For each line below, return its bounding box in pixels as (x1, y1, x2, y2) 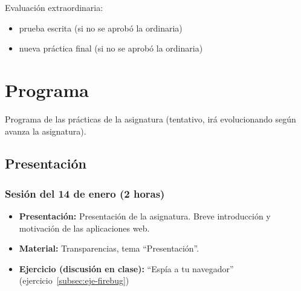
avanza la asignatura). (5, 124, 86, 137)
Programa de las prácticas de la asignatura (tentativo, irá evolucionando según (5, 112, 296, 125)
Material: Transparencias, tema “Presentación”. (19, 242, 199, 255)
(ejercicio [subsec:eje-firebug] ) (19, 274, 129, 287)
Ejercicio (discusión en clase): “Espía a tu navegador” (19, 262, 234, 275)
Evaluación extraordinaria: (5, 1, 103, 13)
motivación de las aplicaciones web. (19, 221, 150, 234)
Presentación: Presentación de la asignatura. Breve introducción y (19, 210, 271, 222)
